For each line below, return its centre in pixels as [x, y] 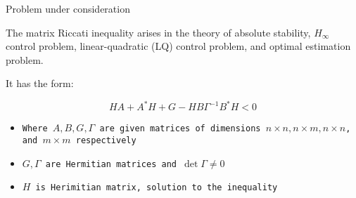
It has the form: [40, 83]
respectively [106, 141]
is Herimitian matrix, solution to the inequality [157, 188]
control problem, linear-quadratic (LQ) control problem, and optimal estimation [178, 46]
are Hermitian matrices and [111, 164]
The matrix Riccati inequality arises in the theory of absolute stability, [158, 32]
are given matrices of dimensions [180, 129]
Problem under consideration [68, 8]
